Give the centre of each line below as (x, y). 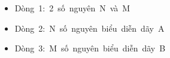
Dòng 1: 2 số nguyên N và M (72, 8)
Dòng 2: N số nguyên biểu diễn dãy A (89, 28)
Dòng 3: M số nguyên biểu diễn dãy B (90, 48)
